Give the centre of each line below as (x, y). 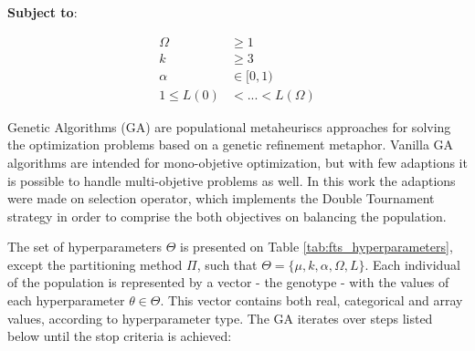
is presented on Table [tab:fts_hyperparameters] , (317, 247)
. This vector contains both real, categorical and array (311, 300)
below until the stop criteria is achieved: (120, 336)
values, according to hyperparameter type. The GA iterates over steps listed (220, 318)
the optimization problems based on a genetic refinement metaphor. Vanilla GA (231, 145)
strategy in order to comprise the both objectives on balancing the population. (227, 216)
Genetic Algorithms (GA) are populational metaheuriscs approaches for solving (229, 126)
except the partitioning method (95, 264)
